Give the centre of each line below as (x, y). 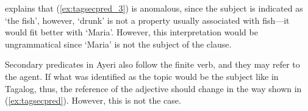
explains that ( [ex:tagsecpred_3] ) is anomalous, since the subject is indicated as (154, 8)
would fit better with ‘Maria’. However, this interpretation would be (131, 32)
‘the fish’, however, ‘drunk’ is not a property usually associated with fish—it (147, 20)
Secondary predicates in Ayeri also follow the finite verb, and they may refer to (152, 64)
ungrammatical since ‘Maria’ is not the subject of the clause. (118, 44)
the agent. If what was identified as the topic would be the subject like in (142, 76)
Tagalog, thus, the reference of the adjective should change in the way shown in (153, 88)
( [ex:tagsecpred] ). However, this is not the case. (93, 100)
